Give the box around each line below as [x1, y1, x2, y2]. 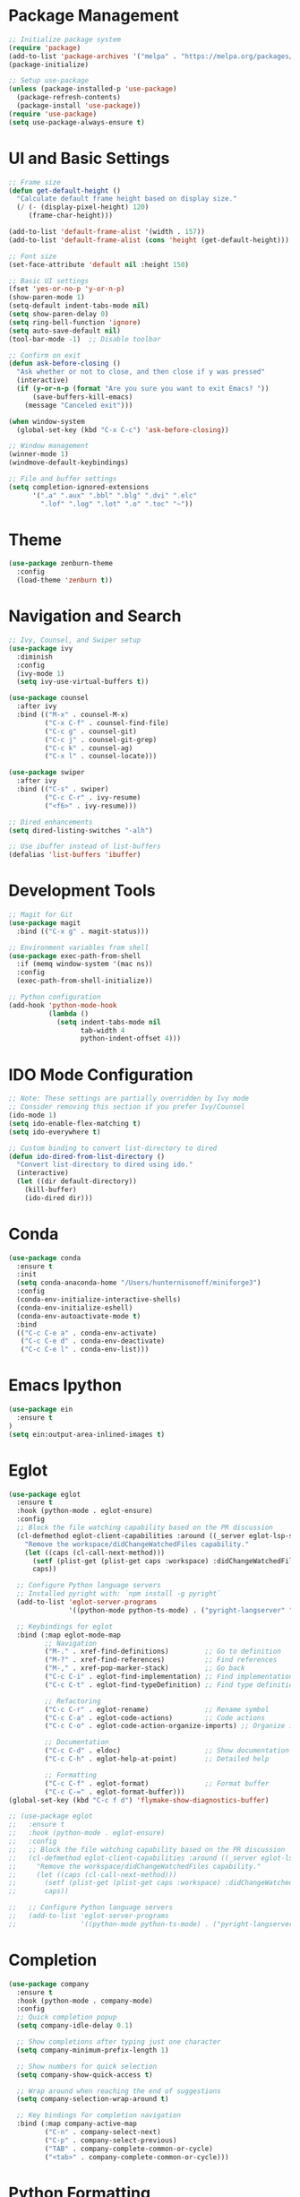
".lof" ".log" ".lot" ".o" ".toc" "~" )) [40, 499, 193, 508]
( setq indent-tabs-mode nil [56, 1017, 162, 1026]
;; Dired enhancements [8, 817, 93, 826]
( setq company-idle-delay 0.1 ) [16, 2021, 133, 2030]
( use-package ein [8, 1405, 73, 1414]
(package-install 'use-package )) [16, 101, 141, 110]
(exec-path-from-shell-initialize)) [16, 976, 153, 986]
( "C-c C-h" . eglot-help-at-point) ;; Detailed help [44, 1754, 270, 1764]
